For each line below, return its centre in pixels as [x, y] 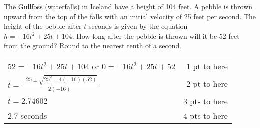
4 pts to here [205, 116]
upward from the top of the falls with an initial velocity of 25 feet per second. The [130, 16]
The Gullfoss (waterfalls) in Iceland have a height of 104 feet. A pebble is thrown [128, 6]
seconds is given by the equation [138, 26]
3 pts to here [205, 101]
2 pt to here [207, 84]
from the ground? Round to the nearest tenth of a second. [93, 46]
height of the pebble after [43, 26]
